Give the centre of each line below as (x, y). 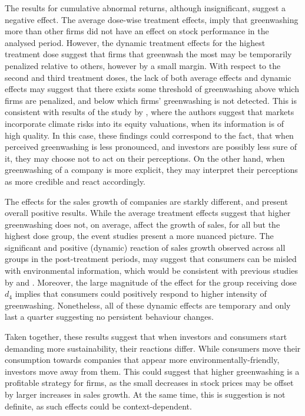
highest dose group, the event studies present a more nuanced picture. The (139, 236)
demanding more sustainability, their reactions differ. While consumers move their (153, 348)
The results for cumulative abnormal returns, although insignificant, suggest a (145, 8)
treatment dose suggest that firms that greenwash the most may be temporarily (148, 54)
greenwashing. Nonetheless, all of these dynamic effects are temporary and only (148, 305)
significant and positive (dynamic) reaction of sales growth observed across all (145, 247)
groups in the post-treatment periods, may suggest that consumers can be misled (151, 259)
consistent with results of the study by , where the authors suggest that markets (150, 112)
